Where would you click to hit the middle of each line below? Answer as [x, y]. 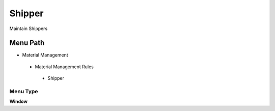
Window [19, 101]
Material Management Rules [64, 67]
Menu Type [24, 91]
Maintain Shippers [29, 29]
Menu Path [27, 43]
